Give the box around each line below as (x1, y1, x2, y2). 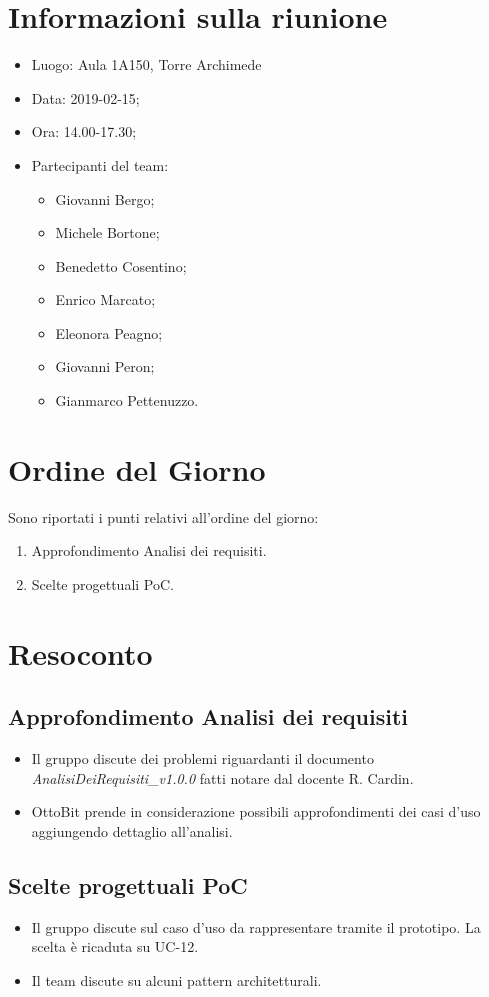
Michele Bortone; (55, 222, 160, 243)
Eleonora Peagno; (55, 322, 163, 343)
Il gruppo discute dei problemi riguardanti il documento (31, 748, 374, 769)
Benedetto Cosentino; (55, 255, 187, 276)
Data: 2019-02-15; (31, 87, 140, 108)
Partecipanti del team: (31, 154, 169, 175)
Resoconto (8, 632, 153, 673)
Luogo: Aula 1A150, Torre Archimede (31, 54, 262, 75)
